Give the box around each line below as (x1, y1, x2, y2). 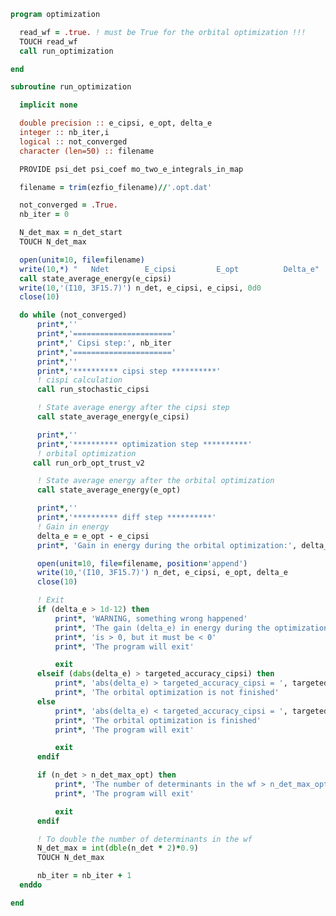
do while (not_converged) (19, 310, 128, 320)
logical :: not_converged (19, 136, 128, 147)
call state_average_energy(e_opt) (36, 485, 182, 495)
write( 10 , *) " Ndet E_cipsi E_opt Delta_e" (19, 264, 320, 274)
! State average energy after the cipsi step (36, 403, 230, 413)
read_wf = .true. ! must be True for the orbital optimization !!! (19, 27, 307, 37)
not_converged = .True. (19, 200, 118, 210)
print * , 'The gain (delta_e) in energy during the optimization (54, 623, 329, 633)
